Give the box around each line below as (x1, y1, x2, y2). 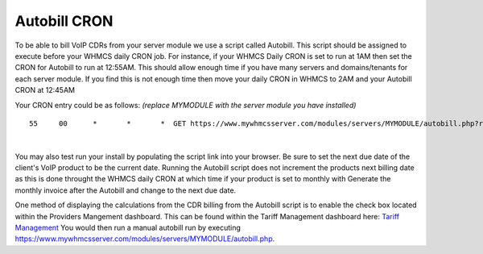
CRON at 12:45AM (14, 85, 76, 95)
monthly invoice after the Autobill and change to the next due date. (14, 185, 237, 195)
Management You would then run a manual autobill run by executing (14, 223, 242, 233)
